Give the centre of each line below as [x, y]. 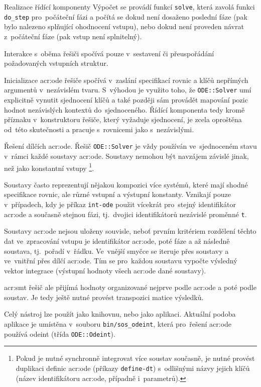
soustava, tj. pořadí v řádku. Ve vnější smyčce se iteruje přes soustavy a [116, 251]
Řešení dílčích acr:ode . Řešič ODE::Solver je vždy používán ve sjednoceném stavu [130, 146]
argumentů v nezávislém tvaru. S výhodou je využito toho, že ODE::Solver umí [128, 90]
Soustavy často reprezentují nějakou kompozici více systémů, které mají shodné [126, 184]
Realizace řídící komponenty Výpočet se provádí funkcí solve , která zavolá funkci [129, 7]
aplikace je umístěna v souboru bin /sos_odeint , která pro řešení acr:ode [118, 324]
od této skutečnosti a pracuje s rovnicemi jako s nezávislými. [99, 129]
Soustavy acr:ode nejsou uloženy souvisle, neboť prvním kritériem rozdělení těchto [130, 231]
